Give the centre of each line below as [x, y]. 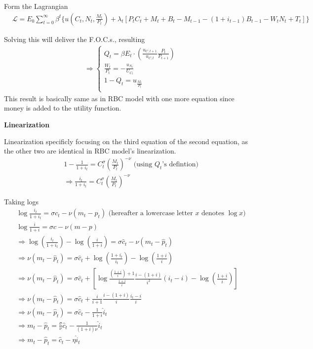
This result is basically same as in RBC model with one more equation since [119, 98]
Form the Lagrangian [36, 6]
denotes [213, 213]
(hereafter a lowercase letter [151, 213]
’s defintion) [180, 165]
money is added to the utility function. [63, 108]
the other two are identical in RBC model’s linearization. [90, 151]
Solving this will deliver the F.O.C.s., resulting [75, 39]
